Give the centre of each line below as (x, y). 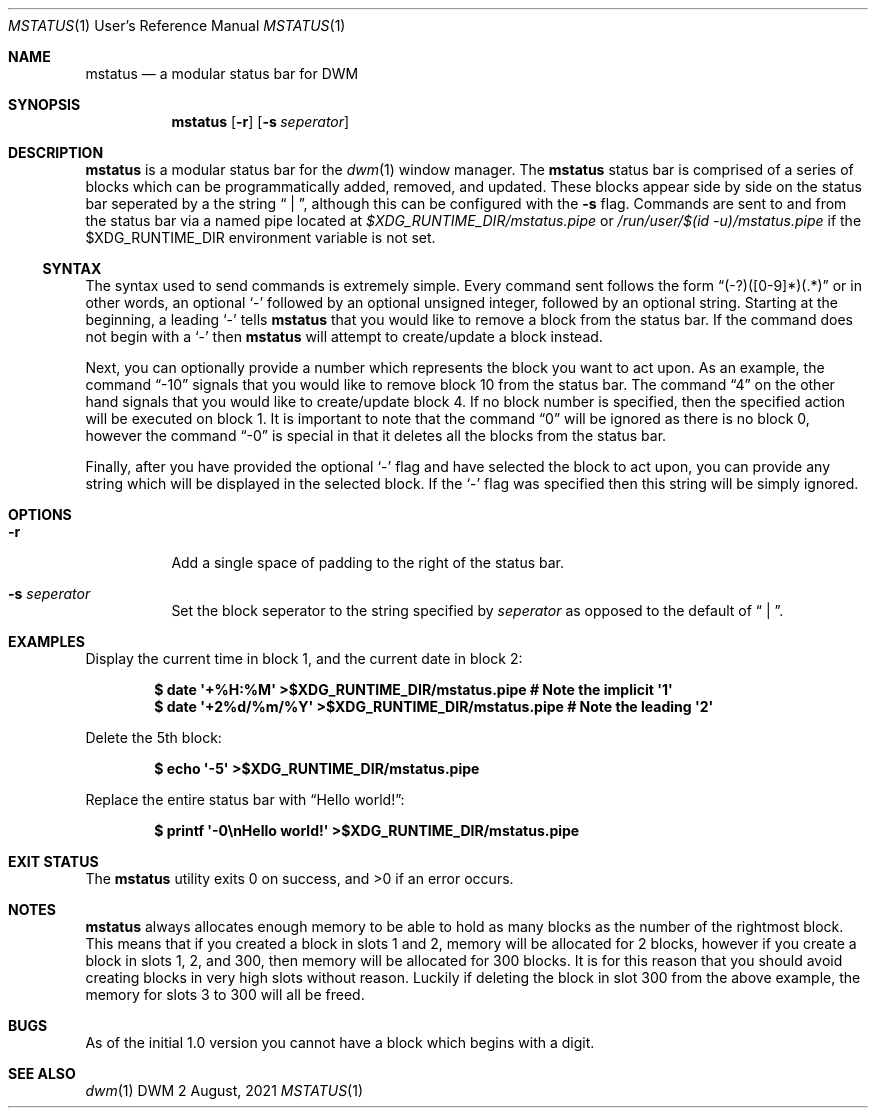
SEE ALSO (42, 1073)
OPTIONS (40, 514)
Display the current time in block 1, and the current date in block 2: (304, 658)
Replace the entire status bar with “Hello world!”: (245, 799)
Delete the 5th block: (153, 737)
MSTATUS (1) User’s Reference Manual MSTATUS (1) (177, 25)
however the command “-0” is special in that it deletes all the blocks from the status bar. (376, 435)
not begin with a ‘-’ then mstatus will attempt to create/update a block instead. (344, 336)
